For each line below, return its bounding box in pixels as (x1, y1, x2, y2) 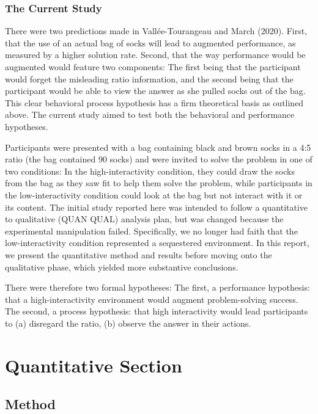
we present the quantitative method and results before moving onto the (5, 248, 272, 261)
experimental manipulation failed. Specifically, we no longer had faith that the (5, 224, 298, 237)
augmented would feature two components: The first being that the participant (5, 60, 301, 73)
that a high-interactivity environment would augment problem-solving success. (5, 292, 298, 305)
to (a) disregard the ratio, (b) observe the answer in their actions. (5, 316, 251, 329)
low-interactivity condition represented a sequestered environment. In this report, (5, 236, 309, 249)
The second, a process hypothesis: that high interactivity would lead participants (5, 305, 308, 318)
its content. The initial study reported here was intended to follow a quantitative (5, 200, 308, 213)
